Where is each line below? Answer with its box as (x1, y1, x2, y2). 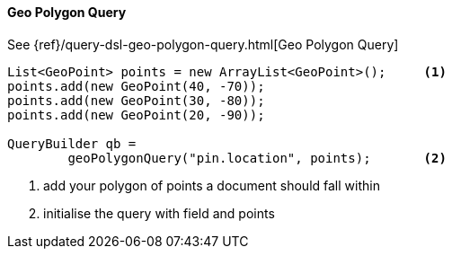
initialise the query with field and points (43, 205, 275, 221)
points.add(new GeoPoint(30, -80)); (7, 93, 265, 108)
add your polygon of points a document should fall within (43, 177, 380, 193)
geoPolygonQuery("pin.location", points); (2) (67, 150, 447, 165)
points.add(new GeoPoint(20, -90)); (7, 107, 265, 122)
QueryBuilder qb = (7, 136, 137, 151)
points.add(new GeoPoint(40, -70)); (7, 78, 265, 93)
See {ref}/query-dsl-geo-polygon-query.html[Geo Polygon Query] (7, 36, 399, 52)
